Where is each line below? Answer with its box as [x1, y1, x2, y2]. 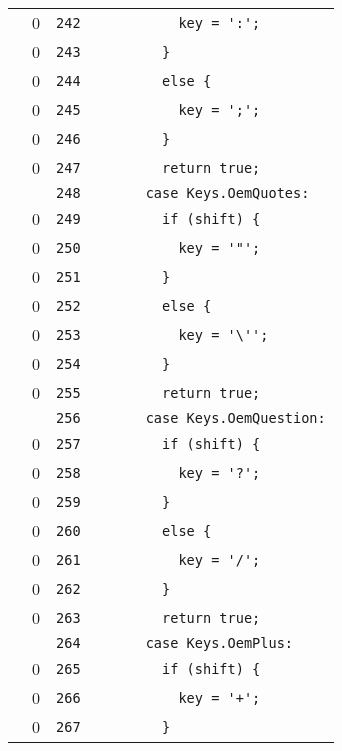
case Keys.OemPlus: [145, 635, 294, 651]
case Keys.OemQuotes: [145, 185, 310, 201]
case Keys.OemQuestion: [145, 410, 326, 426]
